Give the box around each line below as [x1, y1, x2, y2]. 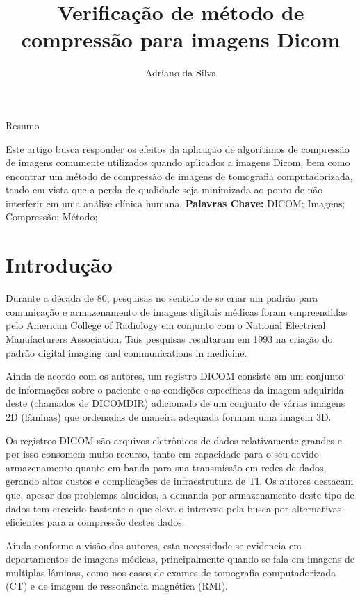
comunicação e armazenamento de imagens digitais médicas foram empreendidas [6, 304, 347, 318]
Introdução [6, 250, 113, 279]
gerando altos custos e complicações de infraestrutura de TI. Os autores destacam [6, 474, 354, 488]
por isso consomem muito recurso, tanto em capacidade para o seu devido [6, 446, 319, 461]
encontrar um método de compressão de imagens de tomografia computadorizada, [6, 168, 353, 183]
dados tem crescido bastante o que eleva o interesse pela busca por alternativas [6, 501, 342, 515]
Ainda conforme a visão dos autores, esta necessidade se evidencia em [6, 538, 302, 552]
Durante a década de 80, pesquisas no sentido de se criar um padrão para [6, 291, 318, 305]
